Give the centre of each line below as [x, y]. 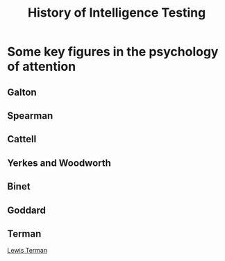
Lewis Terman [27, 251]
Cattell [22, 139]
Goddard [27, 210]
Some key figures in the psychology [113, 52]
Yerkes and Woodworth [59, 163]
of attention [42, 67]
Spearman [30, 116]
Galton [22, 92]
